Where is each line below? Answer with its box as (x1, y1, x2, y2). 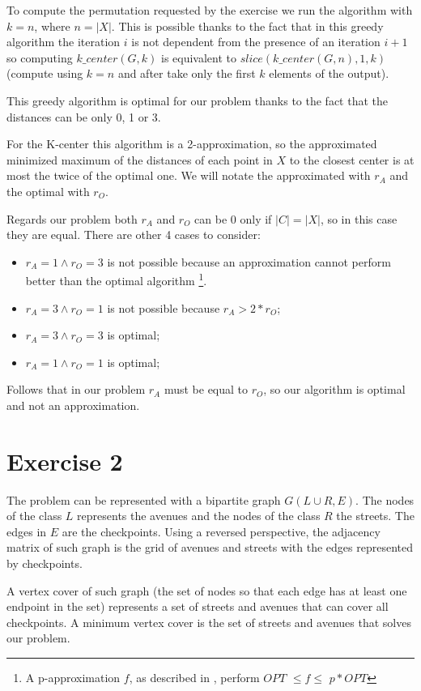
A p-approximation (25, 669, 121, 685)
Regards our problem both (6, 210, 138, 227)
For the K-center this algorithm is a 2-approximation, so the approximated (6, 135, 377, 152)
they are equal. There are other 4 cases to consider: (6, 226, 261, 243)
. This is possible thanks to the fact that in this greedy (111, 17, 384, 34)
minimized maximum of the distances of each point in (6, 151, 273, 168)
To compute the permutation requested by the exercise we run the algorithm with (6, 2, 413, 18)
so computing (6, 49, 73, 66)
